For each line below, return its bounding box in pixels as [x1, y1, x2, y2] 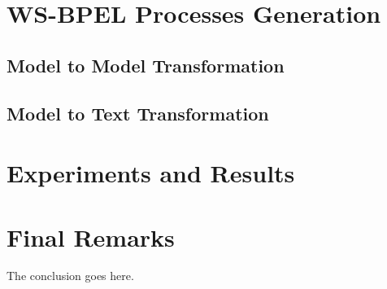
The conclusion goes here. [7, 267, 134, 284]
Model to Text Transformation [7, 100, 269, 125]
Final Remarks [7, 220, 175, 253]
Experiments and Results [7, 156, 295, 190]
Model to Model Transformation [7, 52, 285, 77]
